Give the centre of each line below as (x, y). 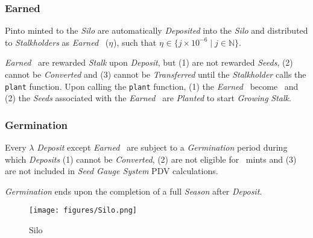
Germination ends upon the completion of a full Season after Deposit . (134, 191)
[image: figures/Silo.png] (83, 211)
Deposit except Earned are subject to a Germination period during (162, 147)
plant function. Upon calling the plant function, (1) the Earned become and (152, 86)
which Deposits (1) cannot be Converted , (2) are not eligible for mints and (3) (151, 159)
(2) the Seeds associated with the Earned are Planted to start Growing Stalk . (148, 98)
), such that (135, 42)
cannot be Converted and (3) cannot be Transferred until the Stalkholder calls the (156, 74)
